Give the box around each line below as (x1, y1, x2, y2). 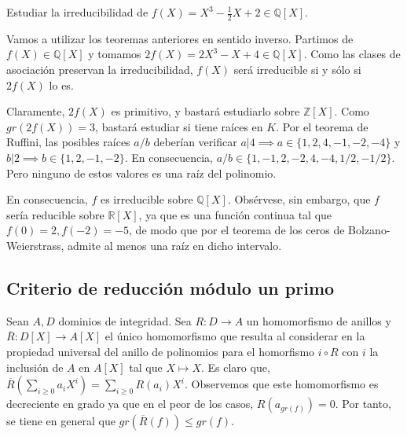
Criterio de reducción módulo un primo (6, 275, 335, 299)
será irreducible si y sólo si (233, 61, 361, 78)
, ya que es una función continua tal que (138, 206, 332, 222)
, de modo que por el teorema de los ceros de (129, 222, 345, 238)
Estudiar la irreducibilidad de (6, 4, 148, 20)
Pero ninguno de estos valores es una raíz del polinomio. (6, 164, 277, 181)
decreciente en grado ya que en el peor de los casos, (6, 395, 254, 412)
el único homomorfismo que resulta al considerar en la (104, 328, 365, 344)
